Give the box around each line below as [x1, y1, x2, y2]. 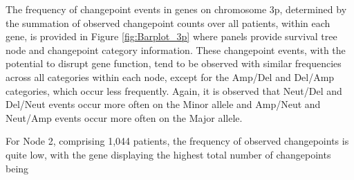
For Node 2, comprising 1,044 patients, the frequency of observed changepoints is [6, 134, 349, 148]
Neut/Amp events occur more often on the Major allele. [6, 110, 243, 125]
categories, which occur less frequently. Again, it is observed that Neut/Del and [6, 83, 342, 98]
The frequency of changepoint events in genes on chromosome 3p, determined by [6, 2, 347, 16]
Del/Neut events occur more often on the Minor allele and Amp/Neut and [6, 97, 321, 111]
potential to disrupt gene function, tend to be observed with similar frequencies [6, 56, 342, 71]
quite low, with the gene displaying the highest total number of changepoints [6, 147, 331, 161]
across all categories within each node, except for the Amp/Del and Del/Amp [6, 69, 335, 84]
